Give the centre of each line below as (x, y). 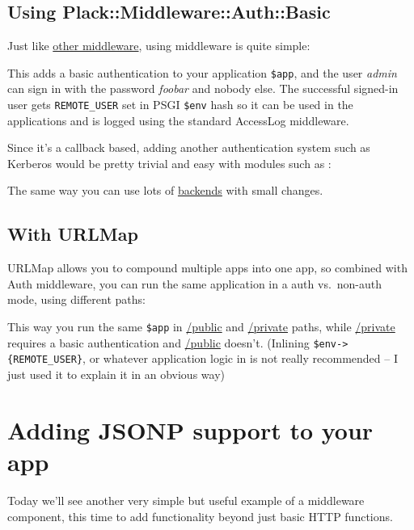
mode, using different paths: (76, 299)
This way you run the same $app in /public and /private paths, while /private (201, 327)
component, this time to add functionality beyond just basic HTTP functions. (200, 516)
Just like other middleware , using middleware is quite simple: (159, 46)
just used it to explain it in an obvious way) (116, 374)
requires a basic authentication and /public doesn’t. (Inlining (158, 342)
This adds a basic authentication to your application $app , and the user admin (202, 72)
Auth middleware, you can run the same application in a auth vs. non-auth (195, 283)
